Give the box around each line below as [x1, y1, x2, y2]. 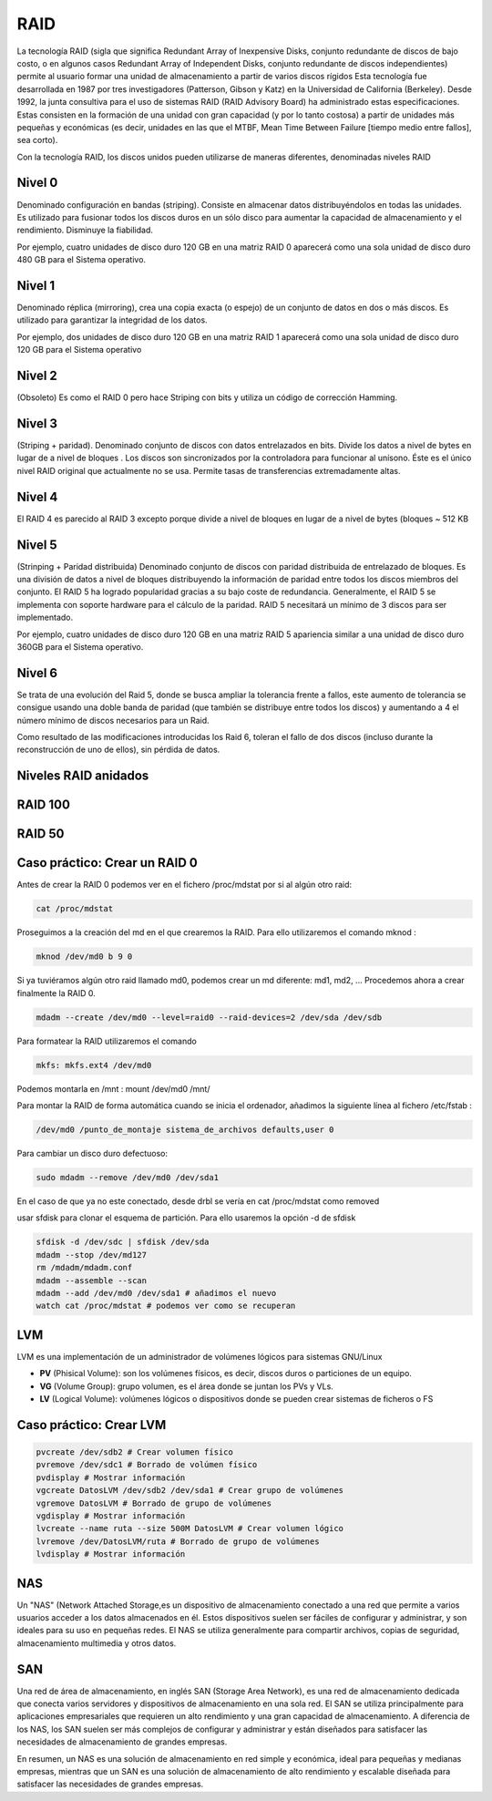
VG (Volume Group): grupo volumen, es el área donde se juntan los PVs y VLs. [39, 1381, 334, 1392]
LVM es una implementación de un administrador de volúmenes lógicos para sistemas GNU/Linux [16, 1351, 383, 1362]
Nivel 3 [16, 416, 58, 431]
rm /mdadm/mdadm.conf [36, 1262, 133, 1273]
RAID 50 [16, 826, 65, 842]
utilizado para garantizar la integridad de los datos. [16, 314, 209, 325]
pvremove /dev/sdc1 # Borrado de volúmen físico [36, 1459, 258, 1470]
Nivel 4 [16, 489, 58, 505]
